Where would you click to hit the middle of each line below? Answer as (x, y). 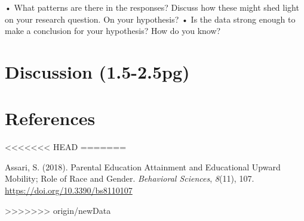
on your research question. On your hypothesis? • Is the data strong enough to (150, 19)
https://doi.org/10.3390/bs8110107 (69, 190)
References (50, 118)
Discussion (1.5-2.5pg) (97, 71)
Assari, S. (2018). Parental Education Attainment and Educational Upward (143, 166)
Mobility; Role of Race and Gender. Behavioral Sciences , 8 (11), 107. (130, 178)
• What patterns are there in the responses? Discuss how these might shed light (152, 7)
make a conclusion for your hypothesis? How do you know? (113, 31)
